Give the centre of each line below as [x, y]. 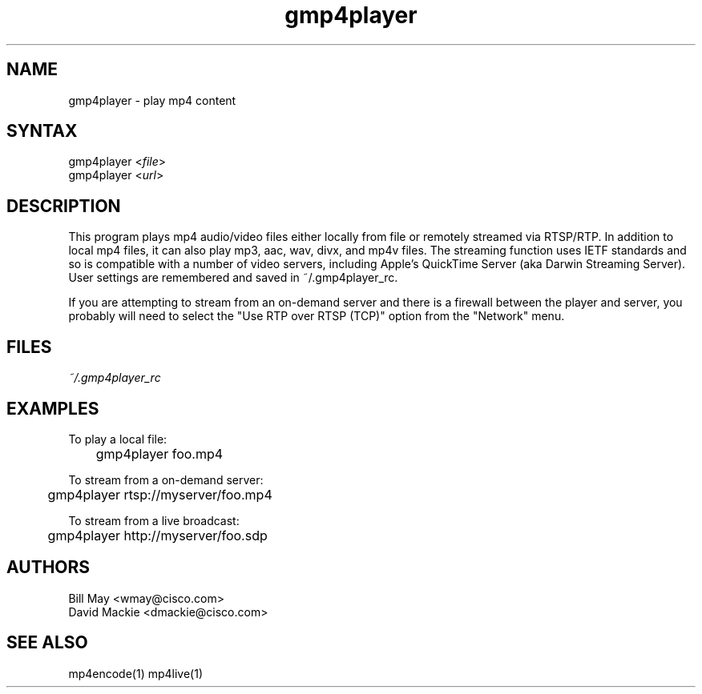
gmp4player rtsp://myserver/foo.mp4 [160, 494]
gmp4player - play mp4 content [152, 100]
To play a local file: [118, 439]
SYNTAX [42, 131]
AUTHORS [48, 568]
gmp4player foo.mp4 [159, 453]
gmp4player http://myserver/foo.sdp [157, 535]
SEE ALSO [47, 643]
